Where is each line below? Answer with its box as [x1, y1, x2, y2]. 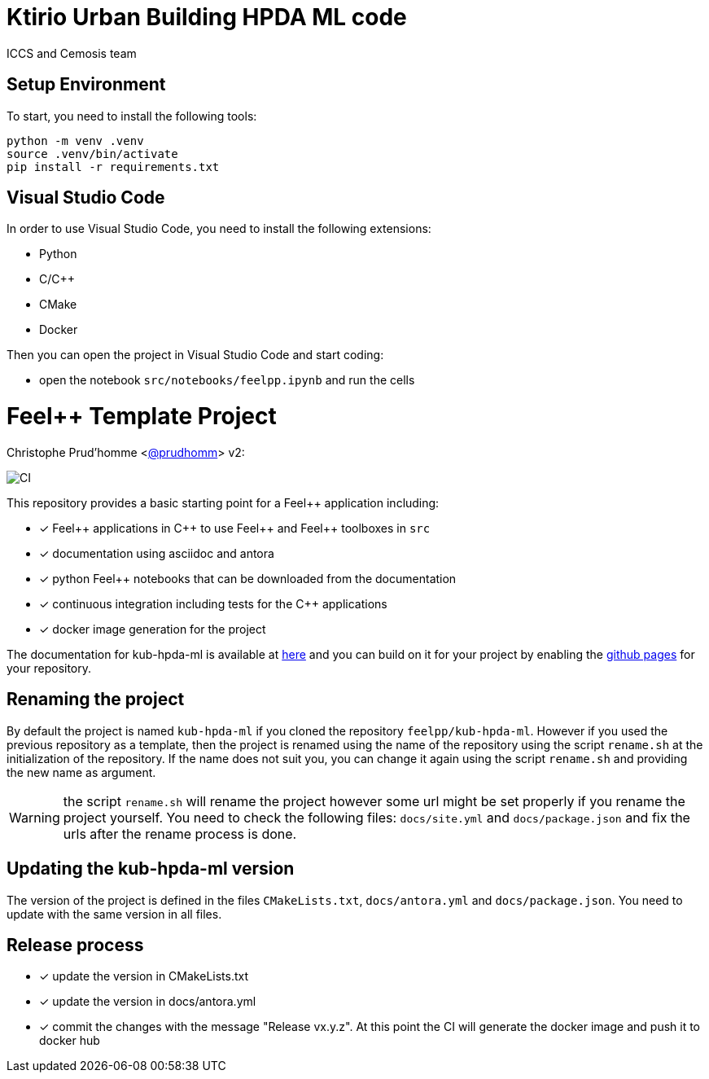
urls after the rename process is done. [63, 825, 297, 842]
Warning [9, 809, 60, 826]
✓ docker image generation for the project [39, 621, 266, 636]
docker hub [39, 1033, 100, 1048]
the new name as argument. [7, 765, 156, 779]
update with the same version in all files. [7, 906, 222, 921]
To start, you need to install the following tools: [7, 108, 257, 123]
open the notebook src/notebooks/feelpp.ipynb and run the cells [39, 373, 415, 388]
